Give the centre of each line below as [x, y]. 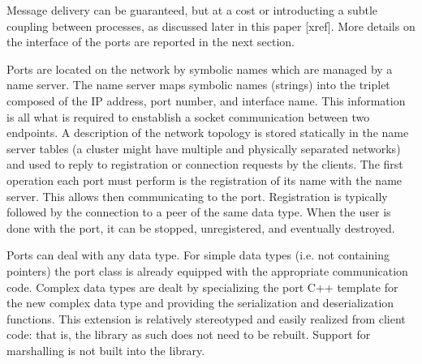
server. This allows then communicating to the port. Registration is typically [197, 196]
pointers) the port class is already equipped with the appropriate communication [207, 270]
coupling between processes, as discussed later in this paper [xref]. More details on [211, 26]
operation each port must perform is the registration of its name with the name [205, 180]
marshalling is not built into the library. [106, 350]
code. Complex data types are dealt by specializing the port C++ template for [202, 287]
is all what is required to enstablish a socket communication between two [188, 116]
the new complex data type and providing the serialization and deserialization [200, 303]
